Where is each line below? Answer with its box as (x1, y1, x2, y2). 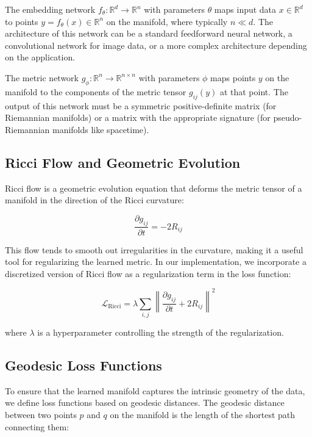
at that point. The (219, 85, 288, 98)
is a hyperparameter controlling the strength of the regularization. (37, 325, 284, 338)
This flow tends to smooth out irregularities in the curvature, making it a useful (5, 243, 303, 256)
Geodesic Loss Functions (5, 355, 162, 374)
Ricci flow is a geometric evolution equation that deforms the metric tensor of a (5, 181, 302, 194)
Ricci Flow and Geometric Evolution (5, 153, 241, 172)
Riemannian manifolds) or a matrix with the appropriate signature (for (5, 111, 271, 124)
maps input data (214, 3, 277, 15)
